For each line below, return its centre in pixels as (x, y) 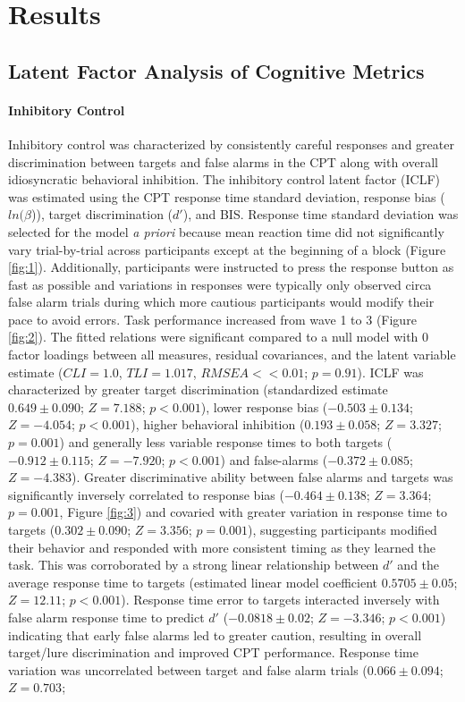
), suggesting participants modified (342, 530)
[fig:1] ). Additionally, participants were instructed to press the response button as (231, 267)
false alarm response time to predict (106, 617)
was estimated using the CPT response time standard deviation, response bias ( (227, 196)
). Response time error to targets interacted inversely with (280, 600)
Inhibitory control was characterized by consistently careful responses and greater (231, 144)
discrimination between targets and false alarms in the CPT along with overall (223, 161)
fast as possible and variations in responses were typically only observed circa (220, 284)
